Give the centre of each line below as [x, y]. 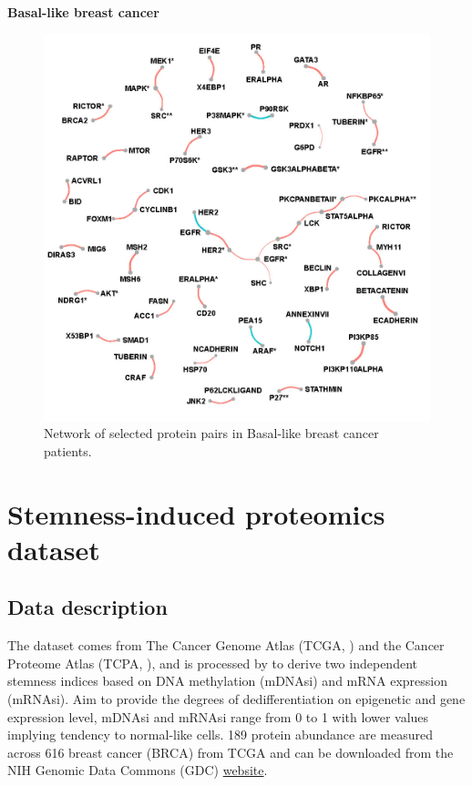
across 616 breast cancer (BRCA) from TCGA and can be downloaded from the [231, 752]
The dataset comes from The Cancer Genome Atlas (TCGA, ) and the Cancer [226, 645]
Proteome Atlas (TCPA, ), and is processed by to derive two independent [212, 663]
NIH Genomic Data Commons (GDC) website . [138, 770]
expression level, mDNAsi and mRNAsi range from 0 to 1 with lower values [218, 716]
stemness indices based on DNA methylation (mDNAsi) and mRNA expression [228, 681]
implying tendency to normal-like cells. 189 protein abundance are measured [220, 735]
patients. [68, 450]
